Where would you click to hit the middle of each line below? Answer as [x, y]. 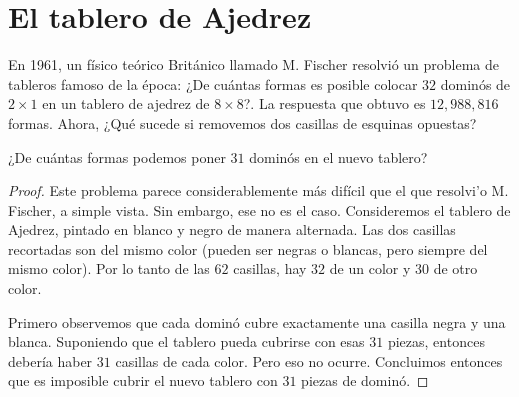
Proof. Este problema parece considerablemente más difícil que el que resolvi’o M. [258, 190]
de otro [455, 268]
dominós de [475, 83]
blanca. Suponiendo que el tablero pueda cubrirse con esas [186, 341]
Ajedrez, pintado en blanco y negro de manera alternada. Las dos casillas [232, 229]
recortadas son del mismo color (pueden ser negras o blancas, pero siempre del [248, 248]
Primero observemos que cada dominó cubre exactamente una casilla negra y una [257, 321]
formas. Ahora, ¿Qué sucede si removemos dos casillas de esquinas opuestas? [242, 122]
